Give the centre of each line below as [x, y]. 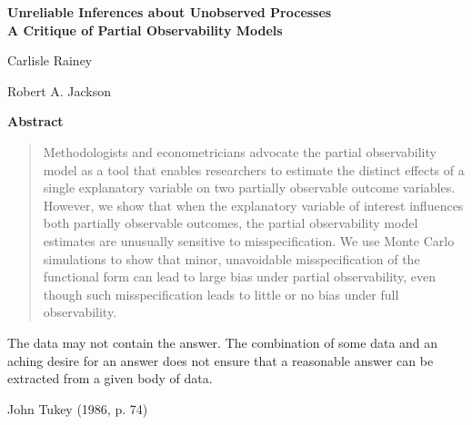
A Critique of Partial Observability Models [145, 30]
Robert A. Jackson [60, 90]
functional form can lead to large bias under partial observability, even [240, 277]
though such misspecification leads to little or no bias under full [221, 294]
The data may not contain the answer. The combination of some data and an [223, 342]
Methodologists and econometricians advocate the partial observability [240, 151]
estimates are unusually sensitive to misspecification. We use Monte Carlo [249, 240]
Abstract [35, 121]
